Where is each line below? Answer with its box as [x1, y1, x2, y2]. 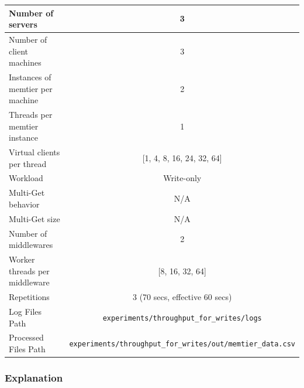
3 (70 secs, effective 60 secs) [133, 291, 232, 303]
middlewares [9, 239, 53, 251]
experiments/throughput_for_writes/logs [102, 314, 262, 322]
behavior [9, 198, 40, 210]
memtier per [9, 82, 53, 94]
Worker [9, 253, 35, 266]
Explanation [5, 370, 63, 384]
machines [9, 56, 42, 69]
